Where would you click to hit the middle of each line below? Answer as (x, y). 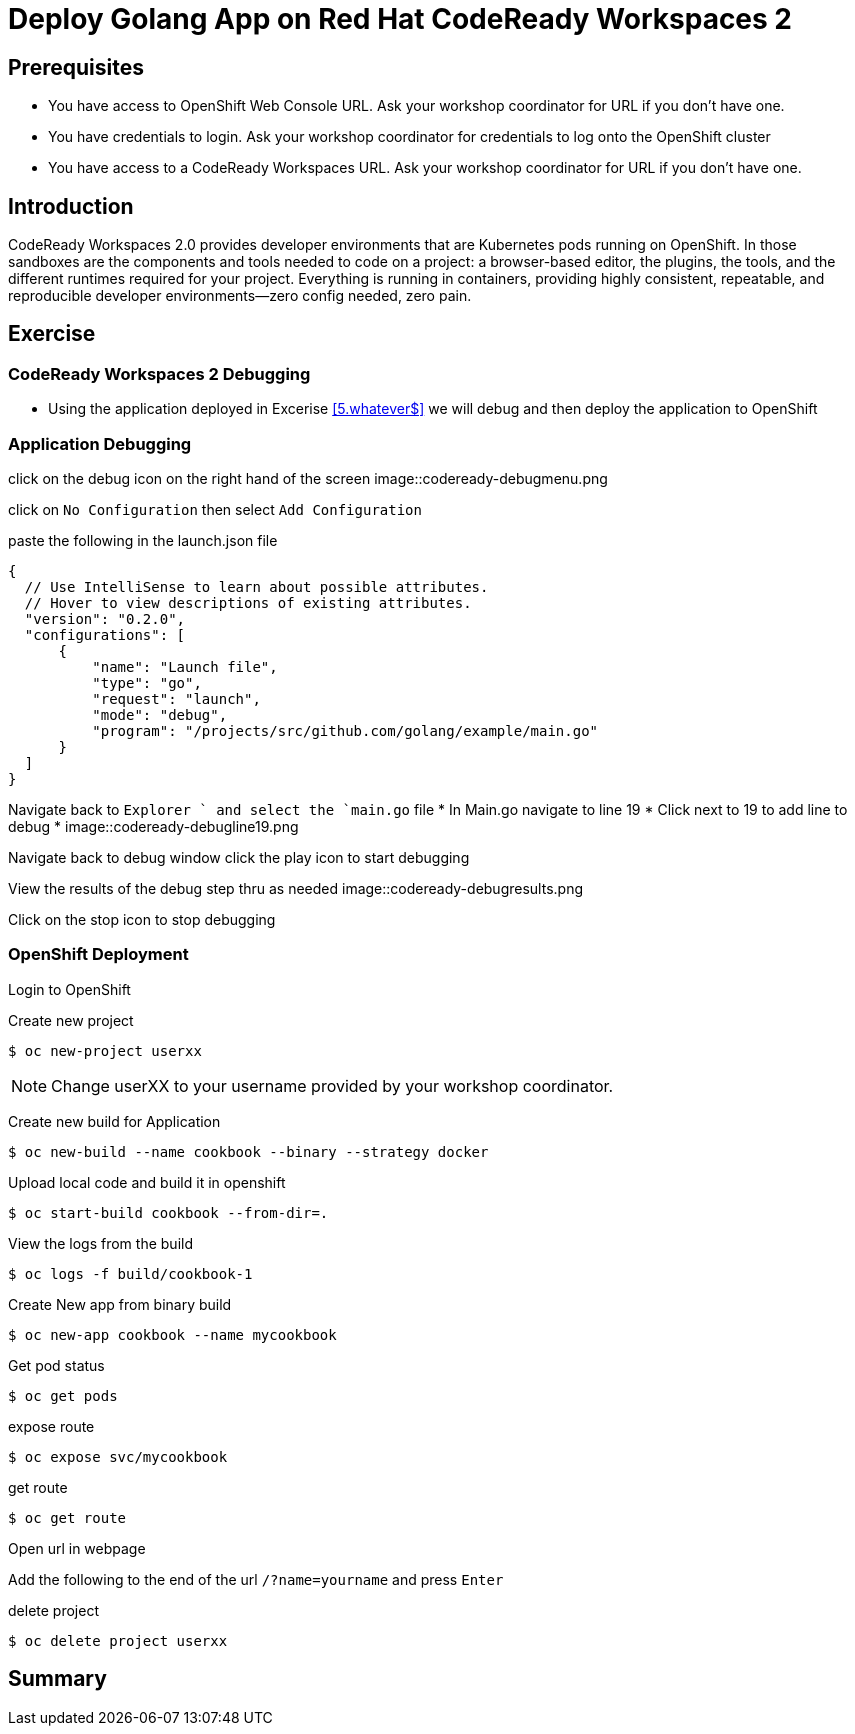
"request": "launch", (176, 698)
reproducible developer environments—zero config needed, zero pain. (240, 296)
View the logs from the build (100, 1243)
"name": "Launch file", (185, 666)
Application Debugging (100, 443)
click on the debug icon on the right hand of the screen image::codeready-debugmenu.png (308, 478)
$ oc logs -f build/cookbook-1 (130, 1273)
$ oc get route (67, 1517)
